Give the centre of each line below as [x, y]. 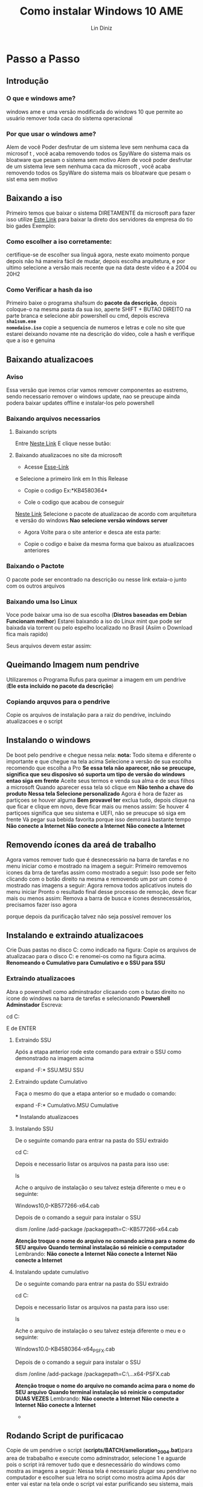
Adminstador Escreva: [34, 1004]
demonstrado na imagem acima [54, 1058]
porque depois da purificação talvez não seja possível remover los [89, 916]
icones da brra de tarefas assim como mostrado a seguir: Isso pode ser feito [101, 872]
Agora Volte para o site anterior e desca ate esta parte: [92, 532]
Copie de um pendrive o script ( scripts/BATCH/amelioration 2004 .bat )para [99, 1451]
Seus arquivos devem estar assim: [49, 646]
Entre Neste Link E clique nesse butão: [63, 443]
